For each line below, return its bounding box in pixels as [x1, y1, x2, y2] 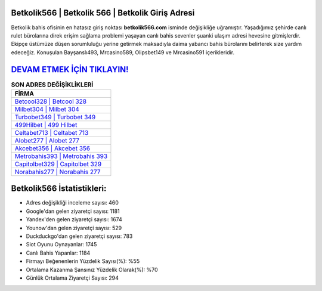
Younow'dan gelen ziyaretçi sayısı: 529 [26, 224, 122, 231]
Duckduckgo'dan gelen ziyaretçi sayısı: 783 [26, 233, 133, 240]
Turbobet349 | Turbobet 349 [14, 113, 96, 121]
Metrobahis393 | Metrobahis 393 [14, 152, 108, 160]
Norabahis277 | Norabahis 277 [14, 168, 101, 176]
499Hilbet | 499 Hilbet [14, 120, 78, 129]
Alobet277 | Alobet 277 [14, 136, 80, 144]
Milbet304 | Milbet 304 [14, 105, 80, 113]
